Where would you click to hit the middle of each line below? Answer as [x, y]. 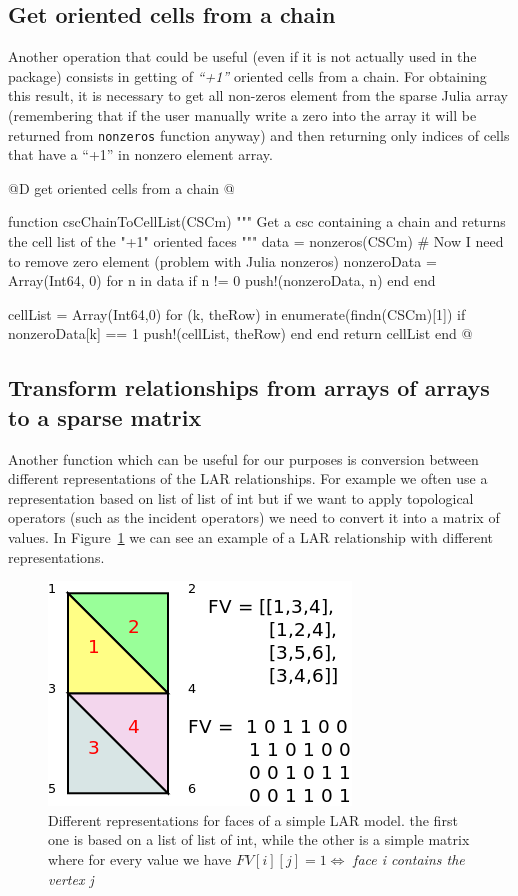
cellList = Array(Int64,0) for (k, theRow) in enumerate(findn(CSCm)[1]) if [237, 313]
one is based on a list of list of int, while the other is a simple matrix [259, 839]
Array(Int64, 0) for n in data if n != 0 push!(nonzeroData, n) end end [222, 280]
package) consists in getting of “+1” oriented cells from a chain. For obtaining [247, 75]
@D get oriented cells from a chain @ [121, 187]
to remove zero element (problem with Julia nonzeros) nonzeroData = [222, 260]
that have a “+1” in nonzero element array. [140, 154]
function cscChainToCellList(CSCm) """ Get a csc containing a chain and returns [257, 221]
